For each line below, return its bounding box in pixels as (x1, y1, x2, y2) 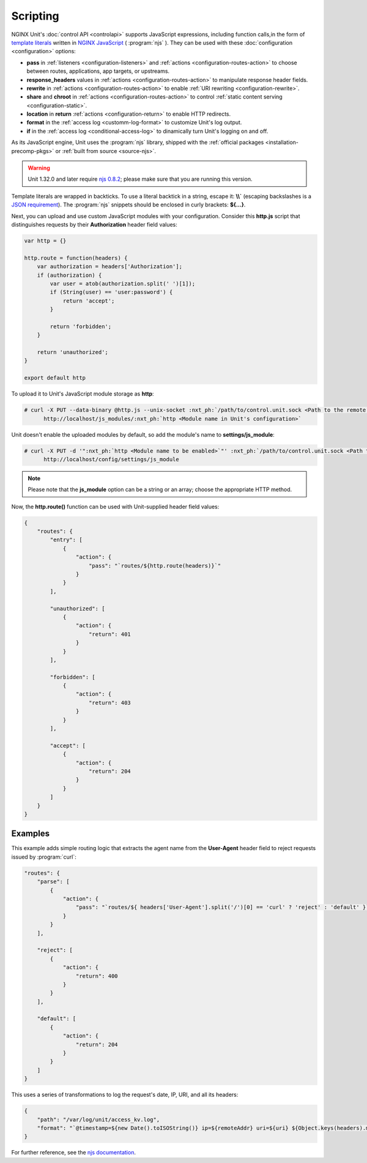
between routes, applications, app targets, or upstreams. (26, 67, 170, 75)
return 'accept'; (62, 297, 115, 304)
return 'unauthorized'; (37, 349, 108, 356)
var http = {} (24, 237, 67, 244)
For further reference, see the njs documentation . (11, 1149, 136, 1156)
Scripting (11, 9, 59, 23)
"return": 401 (89, 631, 131, 638)
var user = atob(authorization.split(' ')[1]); (50, 280, 196, 287)
